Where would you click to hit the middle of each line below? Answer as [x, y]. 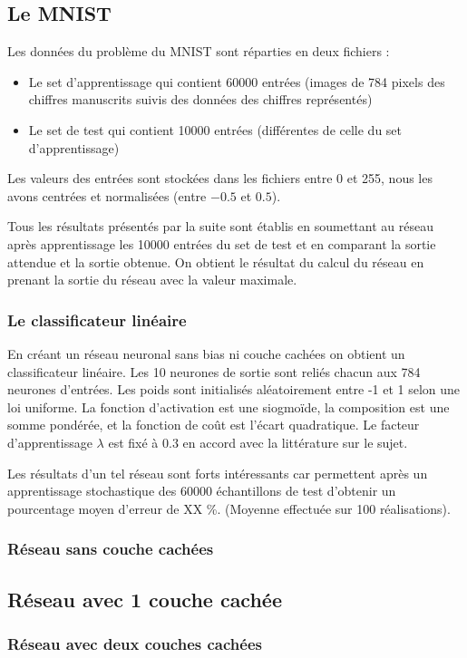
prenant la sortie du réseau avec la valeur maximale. [152, 280]
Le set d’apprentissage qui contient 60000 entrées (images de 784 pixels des [237, 81]
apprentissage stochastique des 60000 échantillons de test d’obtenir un [202, 491]
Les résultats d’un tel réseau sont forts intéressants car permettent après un [218, 473]
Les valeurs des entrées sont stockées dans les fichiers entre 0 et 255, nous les [220, 178]
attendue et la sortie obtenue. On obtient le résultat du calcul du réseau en [216, 261]
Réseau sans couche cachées [111, 549]
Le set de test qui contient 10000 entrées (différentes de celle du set [215, 129]
